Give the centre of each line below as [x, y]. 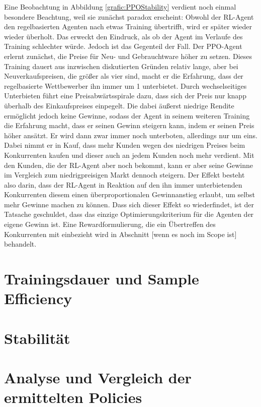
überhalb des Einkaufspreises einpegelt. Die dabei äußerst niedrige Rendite [119, 105]
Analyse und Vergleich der [98, 377]
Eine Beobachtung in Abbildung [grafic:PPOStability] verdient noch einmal [120, 7]
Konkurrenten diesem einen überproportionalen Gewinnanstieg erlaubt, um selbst [129, 194]
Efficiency [38, 298]
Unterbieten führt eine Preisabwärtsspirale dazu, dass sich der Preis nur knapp [125, 96]
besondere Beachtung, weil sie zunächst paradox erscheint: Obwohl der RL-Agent [129, 16]
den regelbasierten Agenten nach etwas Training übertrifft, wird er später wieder [128, 26]
